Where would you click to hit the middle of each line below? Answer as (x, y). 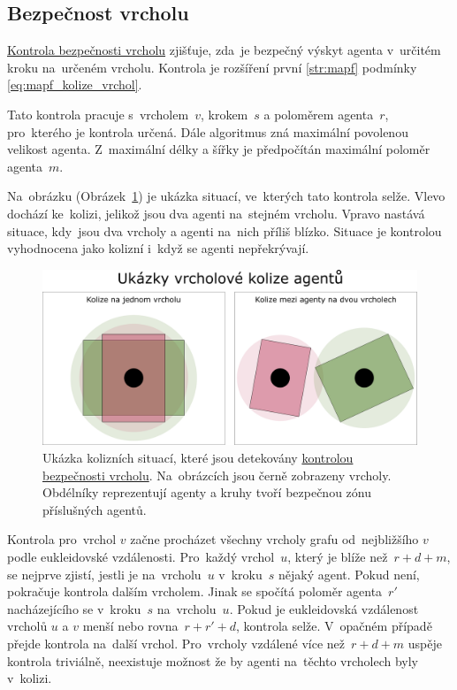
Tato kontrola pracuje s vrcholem (98, 114)
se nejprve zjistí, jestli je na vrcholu (104, 574)
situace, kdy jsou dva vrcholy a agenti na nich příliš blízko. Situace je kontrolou (225, 230)
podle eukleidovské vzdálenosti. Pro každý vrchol (141, 557)
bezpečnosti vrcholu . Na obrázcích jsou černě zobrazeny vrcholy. (217, 475)
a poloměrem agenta (319, 114)
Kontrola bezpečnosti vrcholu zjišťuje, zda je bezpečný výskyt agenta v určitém (224, 50)
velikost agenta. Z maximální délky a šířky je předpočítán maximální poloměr (219, 149)
